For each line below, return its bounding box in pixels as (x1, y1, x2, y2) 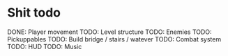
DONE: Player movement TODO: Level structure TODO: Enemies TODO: (7, 28, 212, 36)
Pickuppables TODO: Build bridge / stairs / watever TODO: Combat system (7, 35, 222, 43)
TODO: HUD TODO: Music (7, 42, 82, 50)
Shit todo (7, 5, 61, 21)
